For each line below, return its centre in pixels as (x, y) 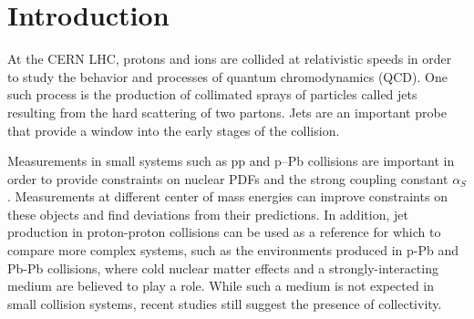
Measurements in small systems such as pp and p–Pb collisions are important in (231, 161)
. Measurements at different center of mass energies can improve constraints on (227, 196)
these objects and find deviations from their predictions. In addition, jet (208, 214)
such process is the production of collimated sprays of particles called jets (212, 94)
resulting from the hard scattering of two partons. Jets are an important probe (227, 112)
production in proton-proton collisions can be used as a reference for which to (224, 232)
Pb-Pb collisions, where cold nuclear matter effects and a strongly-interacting (223, 268)
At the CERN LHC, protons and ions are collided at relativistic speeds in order (230, 59)
